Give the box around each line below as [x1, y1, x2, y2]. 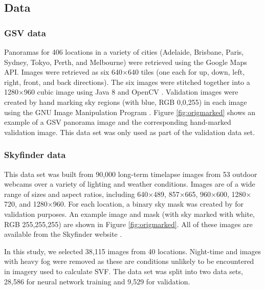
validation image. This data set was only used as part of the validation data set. [4, 126, 255, 137]
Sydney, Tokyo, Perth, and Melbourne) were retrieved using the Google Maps [4, 56, 247, 67]
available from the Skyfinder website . [4, 229, 122, 239]
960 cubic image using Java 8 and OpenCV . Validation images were [24, 86, 238, 97]
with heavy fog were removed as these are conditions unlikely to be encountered [4, 256, 254, 266]
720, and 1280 [4, 198, 48, 209]
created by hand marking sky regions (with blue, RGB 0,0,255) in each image [4, 96, 247, 107]
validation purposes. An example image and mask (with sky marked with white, [4, 208, 255, 219]
